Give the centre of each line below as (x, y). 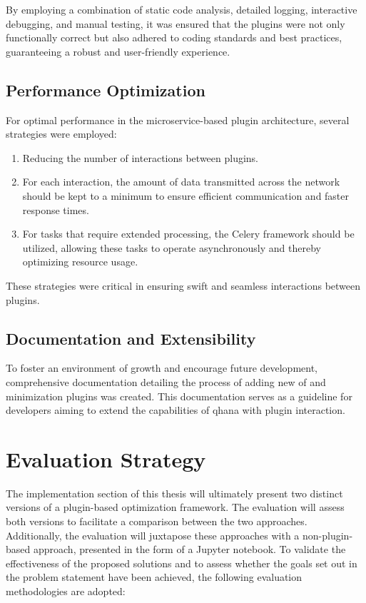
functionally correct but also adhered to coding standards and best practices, (174, 37)
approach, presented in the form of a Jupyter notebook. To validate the (189, 549)
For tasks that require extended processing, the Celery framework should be (188, 234)
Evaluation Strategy (106, 458)
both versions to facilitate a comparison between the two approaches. (157, 521)
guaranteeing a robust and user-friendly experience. (118, 51)
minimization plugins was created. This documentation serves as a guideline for (179, 396)
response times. (56, 209)
